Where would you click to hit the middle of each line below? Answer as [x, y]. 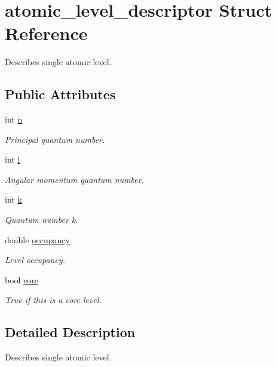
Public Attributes [60, 94]
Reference [46, 33]
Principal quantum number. [55, 139]
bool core [22, 279]
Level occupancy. [35, 260]
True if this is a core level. [53, 300]
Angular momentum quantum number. [74, 179]
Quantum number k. [42, 220]
